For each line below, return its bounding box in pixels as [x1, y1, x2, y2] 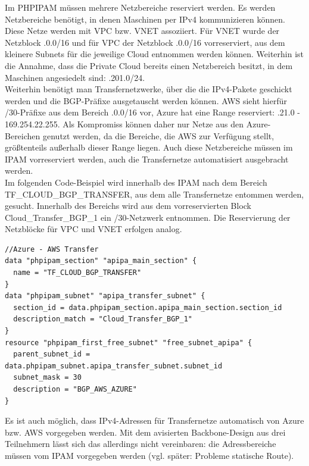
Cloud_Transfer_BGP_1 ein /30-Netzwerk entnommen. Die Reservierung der [5, 211, 291, 223]
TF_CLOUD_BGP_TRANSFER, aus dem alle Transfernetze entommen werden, [5, 187, 304, 200]
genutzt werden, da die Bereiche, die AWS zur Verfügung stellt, [42, 129, 274, 142]
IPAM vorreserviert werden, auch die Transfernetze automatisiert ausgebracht [5, 152, 289, 165]
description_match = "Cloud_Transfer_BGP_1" [13, 315, 192, 324]
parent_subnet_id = [13, 350, 90, 359]
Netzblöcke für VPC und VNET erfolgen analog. [5, 223, 182, 235]
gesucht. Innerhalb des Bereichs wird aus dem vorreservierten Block [5, 199, 252, 212]
